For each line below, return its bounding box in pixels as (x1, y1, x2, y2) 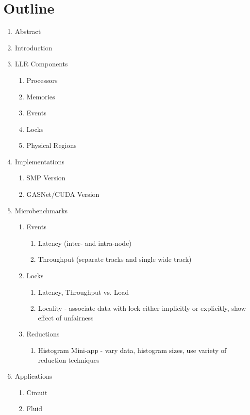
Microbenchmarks (15, 205, 68, 215)
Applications (15, 371, 52, 381)
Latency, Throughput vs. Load (38, 287, 129, 297)
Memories (26, 91, 55, 101)
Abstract (15, 26, 41, 36)
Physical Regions (26, 140, 77, 150)
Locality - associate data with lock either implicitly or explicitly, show (38, 303, 246, 313)
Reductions (26, 329, 60, 339)
